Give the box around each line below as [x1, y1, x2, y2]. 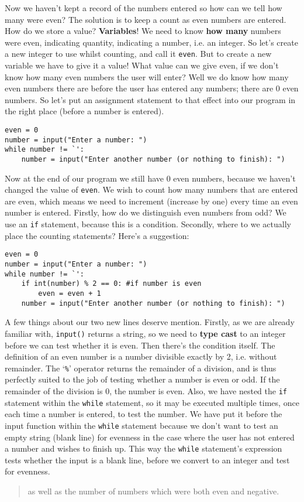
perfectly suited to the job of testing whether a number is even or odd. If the [5, 373, 280, 385]
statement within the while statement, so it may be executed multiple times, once [5, 396, 299, 408]
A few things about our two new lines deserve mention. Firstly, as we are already [5, 316, 295, 328]
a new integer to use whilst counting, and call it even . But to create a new [5, 47, 272, 60]
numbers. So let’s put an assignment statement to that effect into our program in [5, 93, 296, 105]
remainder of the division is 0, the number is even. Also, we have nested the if [5, 384, 288, 397]
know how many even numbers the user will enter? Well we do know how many [5, 70, 289, 83]
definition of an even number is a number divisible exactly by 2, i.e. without [5, 350, 277, 363]
